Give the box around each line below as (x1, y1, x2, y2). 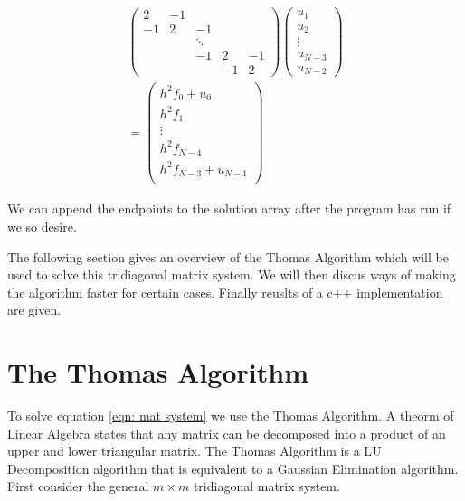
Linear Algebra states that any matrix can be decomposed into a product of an (7, 423, 446, 442)
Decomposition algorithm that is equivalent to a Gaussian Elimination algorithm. (7, 458, 459, 477)
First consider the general (7, 477, 149, 496)
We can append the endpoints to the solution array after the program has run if (7, 199, 451, 218)
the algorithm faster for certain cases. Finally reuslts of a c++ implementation (7, 282, 443, 301)
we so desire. (7, 216, 77, 235)
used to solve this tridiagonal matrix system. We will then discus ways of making (7, 265, 456, 284)
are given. (7, 300, 62, 319)
